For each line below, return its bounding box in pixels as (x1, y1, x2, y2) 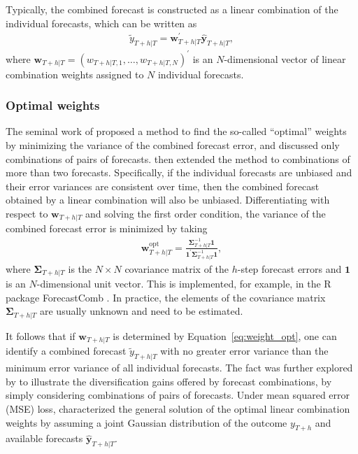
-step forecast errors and (237, 261, 342, 276)
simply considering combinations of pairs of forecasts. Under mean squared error (6, 388, 350, 402)
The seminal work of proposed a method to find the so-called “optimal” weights (6, 124, 347, 139)
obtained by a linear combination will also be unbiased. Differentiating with (6, 192, 330, 207)
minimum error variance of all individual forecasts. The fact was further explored (6, 360, 353, 375)
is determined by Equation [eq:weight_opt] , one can (113, 328, 337, 343)
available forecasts (6, 431, 83, 446)
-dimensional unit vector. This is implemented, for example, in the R (36, 276, 331, 291)
